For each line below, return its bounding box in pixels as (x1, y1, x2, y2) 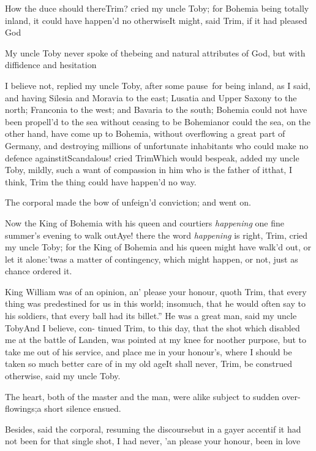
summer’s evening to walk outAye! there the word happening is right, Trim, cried (5, 228, 308, 241)
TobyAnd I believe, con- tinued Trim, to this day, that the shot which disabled (5, 321, 300, 334)
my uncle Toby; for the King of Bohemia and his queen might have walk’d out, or (5, 241, 312, 253)
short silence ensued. (44, 402, 121, 415)
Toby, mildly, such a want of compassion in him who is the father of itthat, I (5, 163, 292, 176)
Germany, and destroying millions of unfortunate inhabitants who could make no (5, 139, 309, 152)
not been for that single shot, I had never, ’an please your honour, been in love (5, 434, 301, 447)
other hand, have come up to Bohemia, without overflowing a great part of (5, 127, 285, 140)
